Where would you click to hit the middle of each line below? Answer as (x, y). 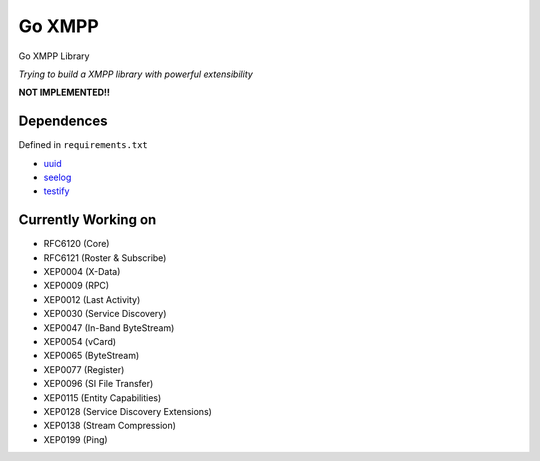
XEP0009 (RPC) (76, 286)
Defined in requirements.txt (83, 145)
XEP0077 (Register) (84, 369)
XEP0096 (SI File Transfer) (98, 384)
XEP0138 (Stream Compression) (110, 426)
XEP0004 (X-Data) (82, 272)
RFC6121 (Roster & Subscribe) (105, 257)
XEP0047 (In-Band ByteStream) (109, 327)
